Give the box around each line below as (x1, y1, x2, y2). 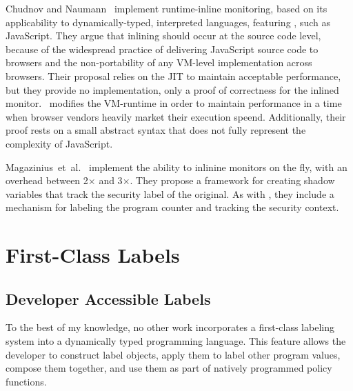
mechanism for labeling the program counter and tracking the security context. (6, 200, 339, 214)
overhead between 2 (6, 173, 88, 188)
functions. (6, 374, 47, 388)
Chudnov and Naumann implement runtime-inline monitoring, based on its (6, 1, 327, 15)
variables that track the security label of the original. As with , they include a (6, 186, 334, 201)
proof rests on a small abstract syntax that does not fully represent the (6, 123, 306, 137)
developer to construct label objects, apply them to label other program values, (6, 347, 341, 361)
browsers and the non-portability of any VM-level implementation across (6, 55, 312, 70)
